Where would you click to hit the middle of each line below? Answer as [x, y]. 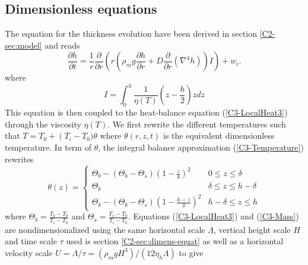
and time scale [31, 241]
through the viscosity [43, 124]
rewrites [19, 159]
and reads [62, 45]
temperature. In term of [48, 147]
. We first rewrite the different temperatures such [197, 124]
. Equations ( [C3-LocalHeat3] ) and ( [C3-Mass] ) [214, 216]
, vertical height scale [252, 229]
